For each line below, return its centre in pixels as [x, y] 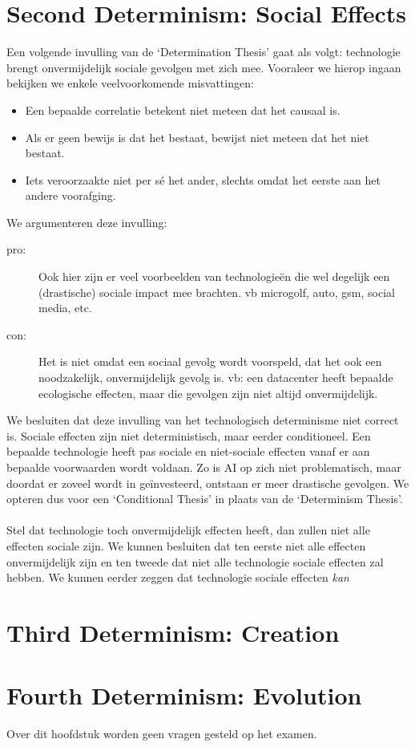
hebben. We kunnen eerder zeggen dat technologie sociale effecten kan [178, 577]
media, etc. [65, 308]
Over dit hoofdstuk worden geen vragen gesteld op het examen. [162, 734]
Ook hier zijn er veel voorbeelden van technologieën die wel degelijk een [214, 276]
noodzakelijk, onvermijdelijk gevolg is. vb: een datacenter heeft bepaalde [216, 378]
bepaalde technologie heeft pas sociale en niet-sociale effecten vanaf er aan [188, 451]
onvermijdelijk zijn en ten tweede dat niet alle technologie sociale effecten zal [195, 561]
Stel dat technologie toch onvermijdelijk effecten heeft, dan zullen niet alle [188, 530]
